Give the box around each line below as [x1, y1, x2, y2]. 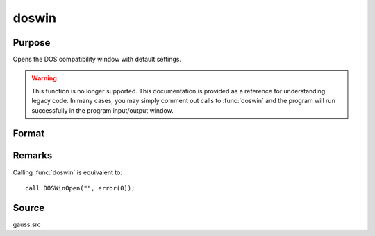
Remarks [12, 149, 53, 162]
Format [12, 128, 45, 140]
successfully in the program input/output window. [31, 106, 174, 114]
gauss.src [12, 220, 41, 228]
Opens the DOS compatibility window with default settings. [12, 55, 182, 64]
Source [12, 201, 45, 214]
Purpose [12, 37, 51, 48]
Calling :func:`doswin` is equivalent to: [12, 168, 123, 176]
